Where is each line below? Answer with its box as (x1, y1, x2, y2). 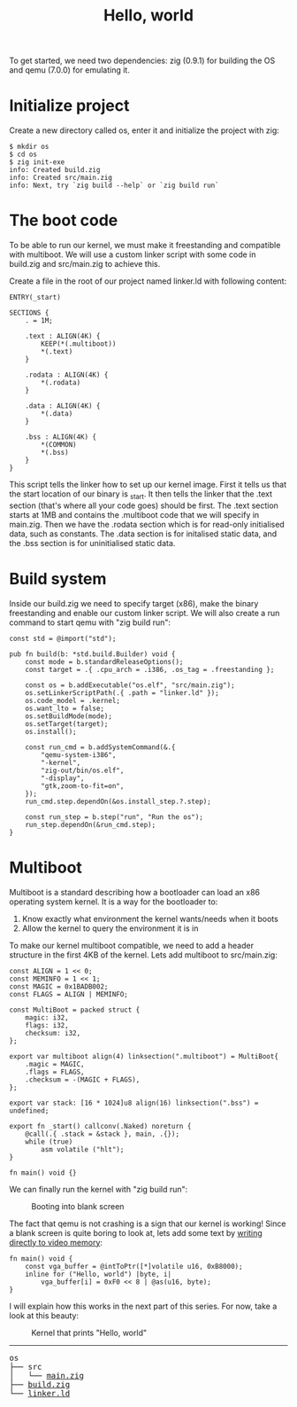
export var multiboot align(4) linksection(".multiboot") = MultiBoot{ (9, 1051, 278, 1060)
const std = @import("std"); (9, 634, 117, 643)
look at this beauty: (9, 1309, 80, 1321)
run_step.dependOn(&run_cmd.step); (25, 820, 156, 829)
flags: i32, (25, 1020, 69, 1029)
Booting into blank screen (31, 1200, 125, 1211)
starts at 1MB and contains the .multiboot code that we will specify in (9, 509, 260, 520)
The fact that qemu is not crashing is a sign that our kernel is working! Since (9, 1218, 286, 1229)
